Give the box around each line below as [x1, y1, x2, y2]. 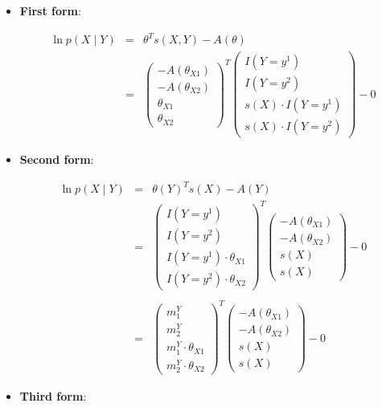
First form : [19, 2, 81, 18]
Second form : [19, 151, 94, 168]
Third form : [19, 387, 87, 404]
